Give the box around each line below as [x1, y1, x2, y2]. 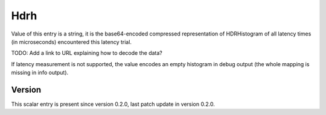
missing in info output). [11, 69, 69, 76]
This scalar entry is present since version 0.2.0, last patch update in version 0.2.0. [11, 101, 216, 108]
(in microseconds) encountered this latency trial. [11, 38, 132, 45]
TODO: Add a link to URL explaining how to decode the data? [11, 49, 162, 57]
